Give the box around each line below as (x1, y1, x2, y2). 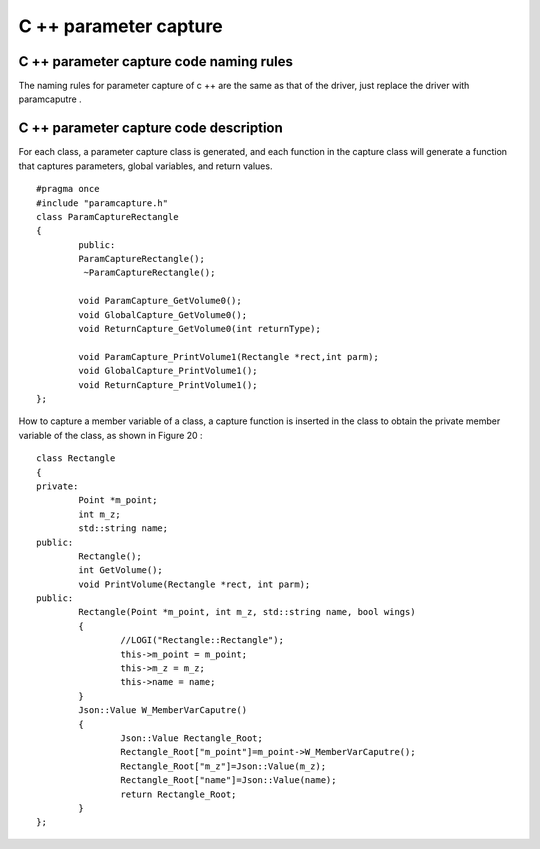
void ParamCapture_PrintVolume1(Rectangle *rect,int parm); (78, 351, 379, 362)
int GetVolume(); (78, 565, 164, 576)
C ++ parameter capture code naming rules (18, 53, 294, 70)
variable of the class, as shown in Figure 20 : (18, 429, 204, 441)
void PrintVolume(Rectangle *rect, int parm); (78, 578, 311, 590)
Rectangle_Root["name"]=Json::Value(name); (120, 775, 337, 786)
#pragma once (36, 183, 100, 195)
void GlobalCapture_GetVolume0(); (78, 309, 248, 320)
